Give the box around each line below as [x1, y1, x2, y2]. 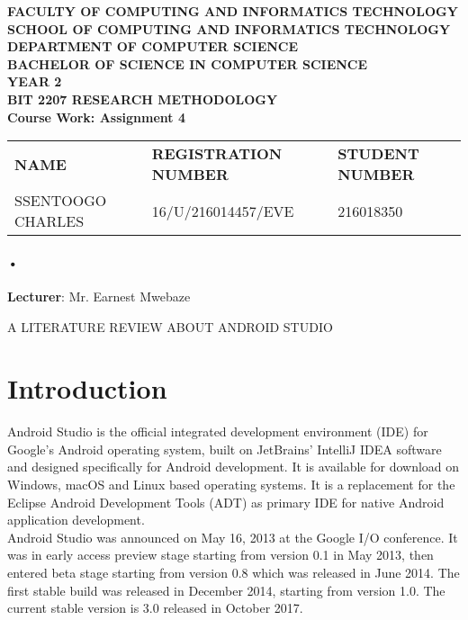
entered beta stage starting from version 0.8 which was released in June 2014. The [7, 563, 460, 582]
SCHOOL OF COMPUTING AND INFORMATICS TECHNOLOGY [7, 19, 451, 38]
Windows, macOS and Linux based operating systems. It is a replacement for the [7, 475, 455, 494]
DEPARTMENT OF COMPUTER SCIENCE [7, 37, 299, 56]
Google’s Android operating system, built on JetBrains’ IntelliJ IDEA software [7, 439, 442, 458]
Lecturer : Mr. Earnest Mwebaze [7, 286, 191, 305]
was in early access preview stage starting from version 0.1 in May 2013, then [7, 545, 434, 564]
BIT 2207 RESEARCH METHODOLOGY [7, 89, 278, 108]
